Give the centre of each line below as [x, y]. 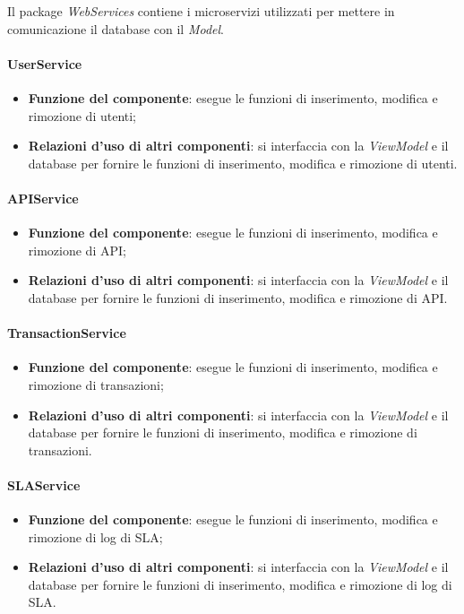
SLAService [44, 484]
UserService [45, 63]
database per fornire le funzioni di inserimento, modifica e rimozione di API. [238, 297]
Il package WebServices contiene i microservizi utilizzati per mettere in [201, 11]
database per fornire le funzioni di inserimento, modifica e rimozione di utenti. [243, 163]
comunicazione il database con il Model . [116, 28]
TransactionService [67, 333]
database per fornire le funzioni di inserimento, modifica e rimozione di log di [240, 584]
